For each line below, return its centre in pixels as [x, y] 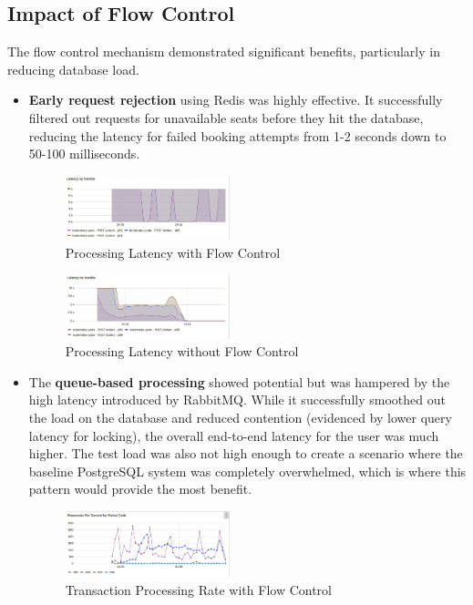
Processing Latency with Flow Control [173, 252]
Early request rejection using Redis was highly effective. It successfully [236, 100]
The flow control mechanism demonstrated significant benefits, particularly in [224, 51]
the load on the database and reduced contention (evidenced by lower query [240, 417]
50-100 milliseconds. [84, 154]
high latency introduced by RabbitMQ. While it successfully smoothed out [237, 400]
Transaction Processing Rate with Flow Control [199, 589]
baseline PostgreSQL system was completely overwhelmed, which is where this [247, 471]
